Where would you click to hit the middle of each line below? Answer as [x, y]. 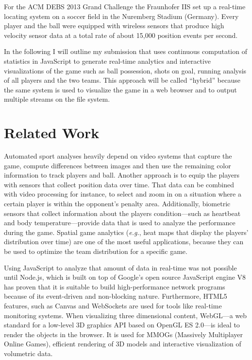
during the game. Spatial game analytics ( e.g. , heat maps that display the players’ [126, 232]
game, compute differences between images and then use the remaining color [118, 165]
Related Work [52, 133]
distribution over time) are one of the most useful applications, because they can [124, 242]
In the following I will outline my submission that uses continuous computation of [126, 51]
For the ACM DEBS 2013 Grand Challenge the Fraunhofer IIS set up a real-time [125, 6]
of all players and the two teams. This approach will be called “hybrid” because [122, 80]
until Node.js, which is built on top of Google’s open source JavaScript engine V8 [125, 277]
